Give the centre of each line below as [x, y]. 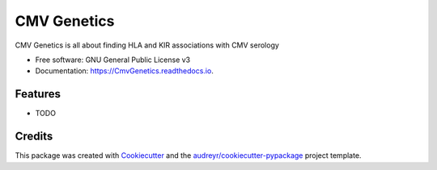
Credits [34, 137]
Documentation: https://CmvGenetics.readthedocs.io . [124, 71]
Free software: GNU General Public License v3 [113, 60]
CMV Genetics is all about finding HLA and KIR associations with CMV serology [147, 45]
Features [38, 94]
